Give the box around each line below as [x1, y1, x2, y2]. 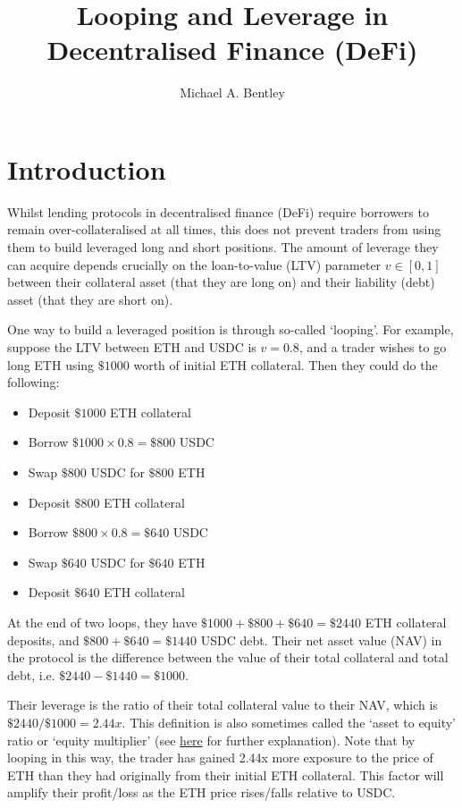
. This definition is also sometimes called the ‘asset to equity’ [122, 712, 457, 731]
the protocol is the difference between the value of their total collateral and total [7, 648, 449, 667]
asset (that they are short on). [7, 290, 173, 308]
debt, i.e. [7, 665, 55, 684]
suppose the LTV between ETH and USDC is [7, 338, 256, 356]
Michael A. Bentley [180, 83, 285, 102]
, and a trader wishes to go [298, 338, 447, 356]
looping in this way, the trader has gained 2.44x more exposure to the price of [7, 748, 433, 767]
